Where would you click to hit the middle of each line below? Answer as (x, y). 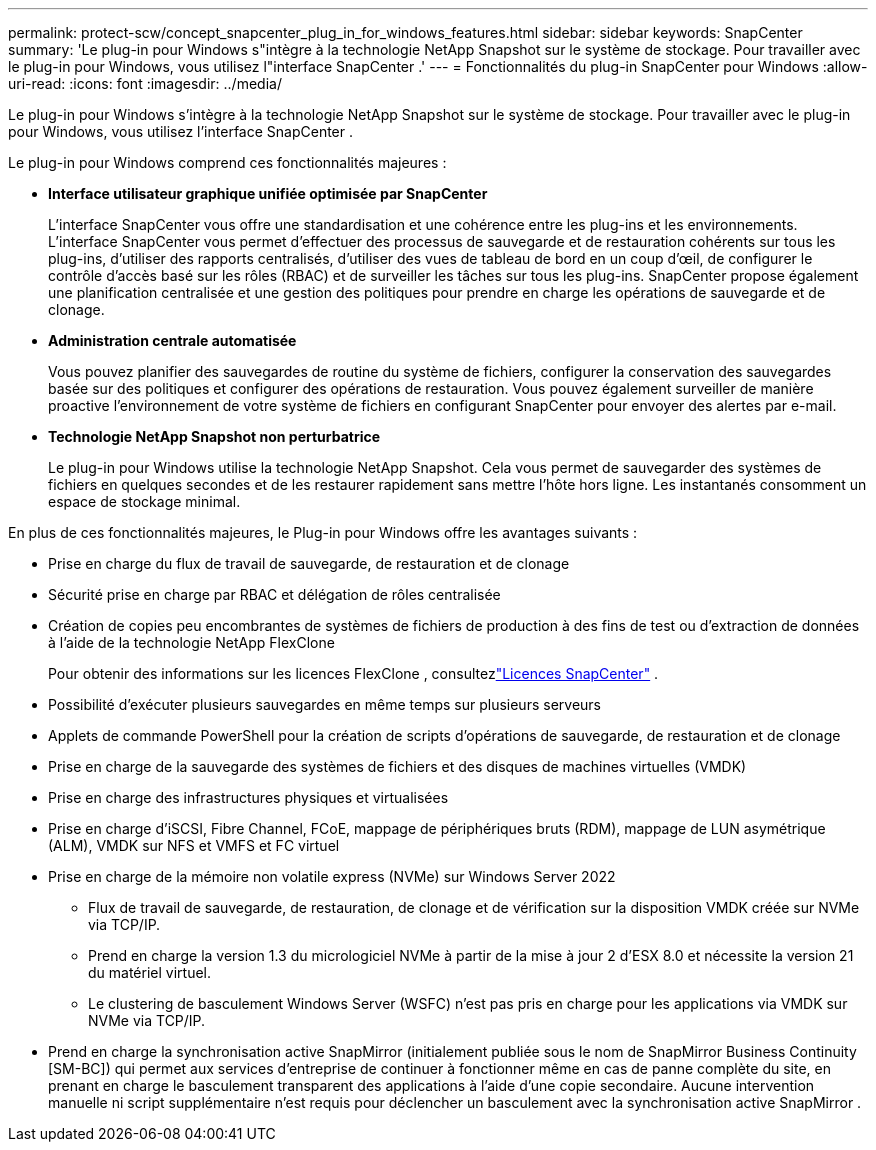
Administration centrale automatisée (172, 340)
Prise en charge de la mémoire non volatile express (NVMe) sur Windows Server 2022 (332, 876)
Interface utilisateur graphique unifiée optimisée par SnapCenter (268, 193)
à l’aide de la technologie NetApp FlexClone (191, 642)
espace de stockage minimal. (144, 501)
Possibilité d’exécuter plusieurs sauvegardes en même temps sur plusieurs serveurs (324, 704)
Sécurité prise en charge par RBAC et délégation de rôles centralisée (274, 594)
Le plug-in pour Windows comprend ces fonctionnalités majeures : (227, 162)
